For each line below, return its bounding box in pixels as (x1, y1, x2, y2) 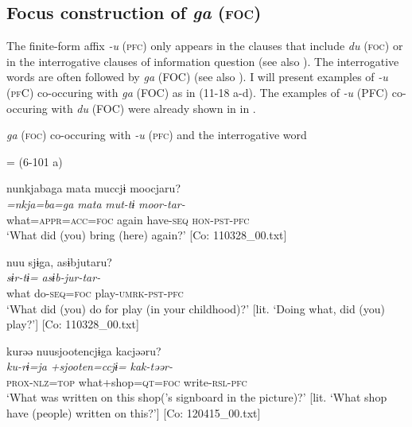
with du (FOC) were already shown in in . (51, 99, 256, 116)
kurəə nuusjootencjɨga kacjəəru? (6, 342, 161, 359)
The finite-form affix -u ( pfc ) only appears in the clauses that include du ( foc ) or (6, 37, 403, 54)
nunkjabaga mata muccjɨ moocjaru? (6, 180, 181, 196)
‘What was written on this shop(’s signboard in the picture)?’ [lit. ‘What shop (6, 389, 387, 406)
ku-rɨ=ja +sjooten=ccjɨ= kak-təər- (6, 358, 173, 375)
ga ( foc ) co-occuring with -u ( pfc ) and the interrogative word (6, 126, 307, 143)
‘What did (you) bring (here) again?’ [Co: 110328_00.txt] (6, 227, 287, 243)
